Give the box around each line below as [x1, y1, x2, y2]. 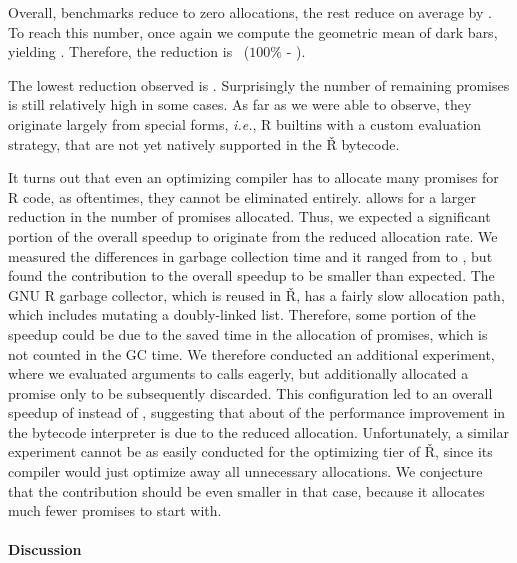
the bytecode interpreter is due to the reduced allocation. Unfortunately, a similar [8, 421, 509, 442]
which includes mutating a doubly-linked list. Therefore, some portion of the [8, 304, 476, 325]
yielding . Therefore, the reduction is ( [8, 41, 250, 62]
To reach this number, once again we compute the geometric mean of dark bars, [8, 21, 498, 42]
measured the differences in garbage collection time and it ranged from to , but [8, 245, 493, 266]
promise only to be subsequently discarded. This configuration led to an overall [8, 382, 493, 403]
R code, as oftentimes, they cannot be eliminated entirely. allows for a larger [8, 186, 477, 207]
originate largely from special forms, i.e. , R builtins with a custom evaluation [8, 113, 482, 134]
